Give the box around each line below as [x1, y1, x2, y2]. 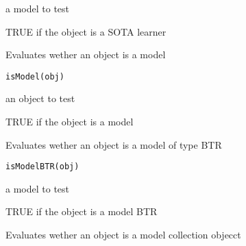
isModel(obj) [5, 71, 64, 82]
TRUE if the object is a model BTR [5, 204, 158, 219]
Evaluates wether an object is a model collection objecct [5, 227, 241, 242]
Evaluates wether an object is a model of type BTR [5, 137, 222, 151]
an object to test [5, 91, 75, 106]
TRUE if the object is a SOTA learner [5, 24, 167, 38]
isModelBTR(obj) [5, 162, 79, 172]
